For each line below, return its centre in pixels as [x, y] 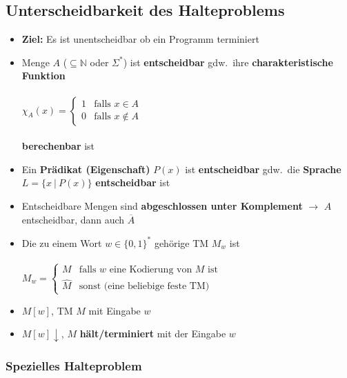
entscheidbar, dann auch [73, 219]
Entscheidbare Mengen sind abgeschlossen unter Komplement [162, 205]
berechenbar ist [58, 146]
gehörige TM [181, 242]
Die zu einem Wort [62, 242]
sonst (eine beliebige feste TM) [144, 287]
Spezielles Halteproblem [74, 365]
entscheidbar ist [133, 182]
